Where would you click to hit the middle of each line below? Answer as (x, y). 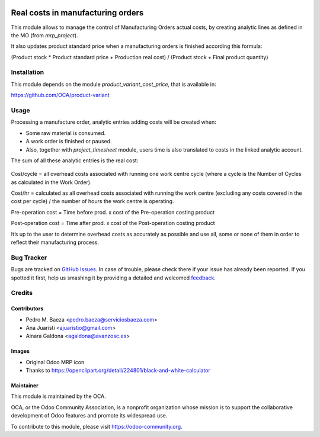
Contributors (27, 309)
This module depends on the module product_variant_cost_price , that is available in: (113, 84)
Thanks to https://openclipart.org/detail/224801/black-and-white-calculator (118, 371)
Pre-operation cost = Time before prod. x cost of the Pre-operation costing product (113, 212)
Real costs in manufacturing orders (77, 13)
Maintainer (25, 385)
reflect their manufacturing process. (55, 242)
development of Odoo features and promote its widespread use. (89, 416)
